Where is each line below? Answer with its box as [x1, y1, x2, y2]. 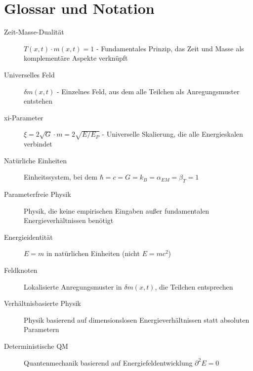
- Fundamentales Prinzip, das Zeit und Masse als [96, 43, 244, 53]
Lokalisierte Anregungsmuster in [24, 281, 122, 292]
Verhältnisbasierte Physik [4, 298, 81, 308]
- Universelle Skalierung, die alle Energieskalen [102, 129, 243, 139]
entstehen [24, 96, 53, 106]
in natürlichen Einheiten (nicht [46, 248, 140, 259]
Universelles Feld [4, 69, 55, 79]
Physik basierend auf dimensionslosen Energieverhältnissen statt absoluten [24, 314, 250, 325]
